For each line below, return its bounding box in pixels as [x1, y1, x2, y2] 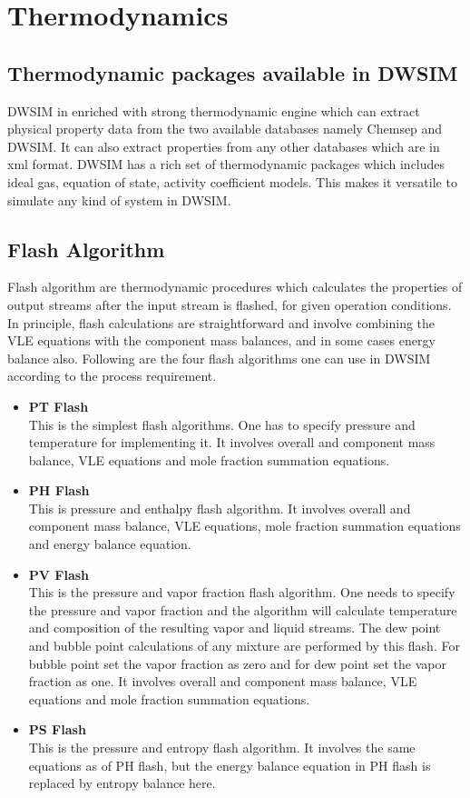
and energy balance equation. [28, 534, 191, 554]
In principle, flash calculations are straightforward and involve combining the [7, 313, 436, 332]
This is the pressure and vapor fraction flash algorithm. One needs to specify [28, 583, 455, 602]
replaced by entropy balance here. [28, 773, 216, 793]
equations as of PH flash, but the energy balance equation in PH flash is [28, 755, 431, 774]
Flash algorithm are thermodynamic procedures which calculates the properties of [7, 277, 463, 296]
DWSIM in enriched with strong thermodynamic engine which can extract [7, 101, 420, 120]
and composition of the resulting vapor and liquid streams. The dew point [28, 618, 441, 637]
